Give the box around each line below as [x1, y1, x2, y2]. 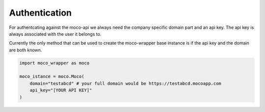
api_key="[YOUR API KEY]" [29, 88, 92, 93]
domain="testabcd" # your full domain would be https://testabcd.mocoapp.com [29, 81, 222, 86]
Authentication [9, 7, 72, 18]
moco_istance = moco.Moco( [19, 74, 84, 79]
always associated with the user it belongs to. [9, 31, 102, 37]
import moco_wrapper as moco [19, 60, 90, 66]
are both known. [9, 47, 42, 53]
